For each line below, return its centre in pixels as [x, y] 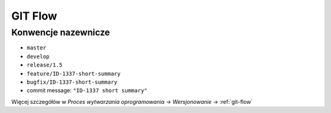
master [36, 48]
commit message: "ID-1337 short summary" [87, 90]
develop [38, 56]
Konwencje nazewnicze [61, 32]
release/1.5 [44, 65]
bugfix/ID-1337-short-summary [72, 82]
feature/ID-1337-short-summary [74, 74]
